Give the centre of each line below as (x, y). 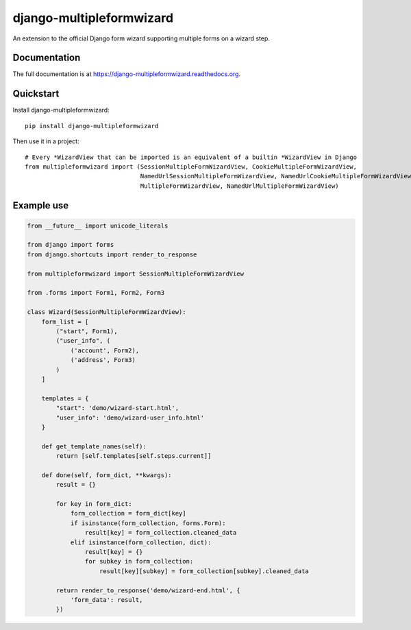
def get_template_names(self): (94, 446)
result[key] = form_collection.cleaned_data (161, 533)
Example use (41, 205)
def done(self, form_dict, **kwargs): (107, 475)
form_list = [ (65, 322)
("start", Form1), (87, 331)
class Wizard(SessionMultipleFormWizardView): (107, 312)
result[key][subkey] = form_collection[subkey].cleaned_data (204, 571)
